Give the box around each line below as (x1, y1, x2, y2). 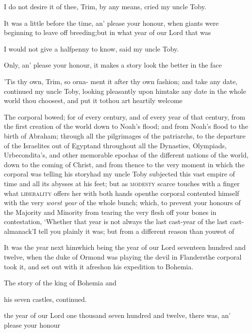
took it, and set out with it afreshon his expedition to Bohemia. (4, 261, 194, 271)
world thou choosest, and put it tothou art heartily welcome (4, 95, 183, 105)
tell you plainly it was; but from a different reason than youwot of (38, 226, 235, 236)
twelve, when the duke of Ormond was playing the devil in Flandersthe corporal (4, 252, 242, 262)
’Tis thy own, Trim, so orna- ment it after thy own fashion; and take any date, (4, 76, 238, 86)
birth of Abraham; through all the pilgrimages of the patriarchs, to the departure (4, 130, 246, 140)
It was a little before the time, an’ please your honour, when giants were (4, 18, 219, 28)
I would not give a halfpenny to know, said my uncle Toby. (4, 43, 179, 53)
